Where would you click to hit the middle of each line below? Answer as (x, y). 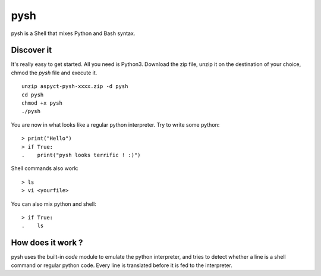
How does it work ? (47, 243)
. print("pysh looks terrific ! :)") (81, 155)
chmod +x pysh (42, 103)
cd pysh (33, 95)
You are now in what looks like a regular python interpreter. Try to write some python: (115, 124)
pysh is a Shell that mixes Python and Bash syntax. (73, 33)
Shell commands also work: (45, 168)
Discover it (32, 50)
